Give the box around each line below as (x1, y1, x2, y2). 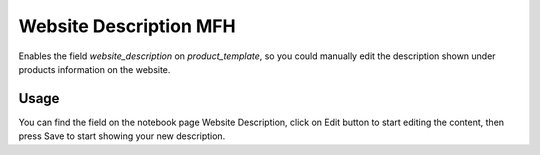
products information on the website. (18, 63, 171, 75)
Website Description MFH (18, 15, 236, 37)
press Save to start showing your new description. (18, 130, 226, 142)
